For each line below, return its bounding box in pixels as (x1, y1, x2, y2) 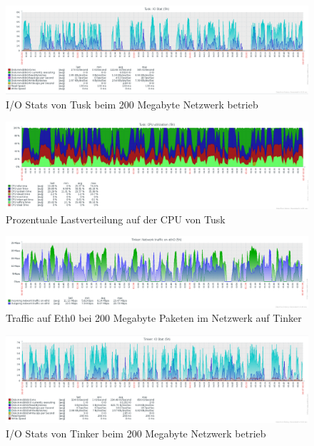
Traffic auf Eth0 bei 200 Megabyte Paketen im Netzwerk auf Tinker (6, 310, 302, 325)
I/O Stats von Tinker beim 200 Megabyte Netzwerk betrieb (6, 425, 266, 440)
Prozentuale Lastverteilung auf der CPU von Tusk (6, 211, 226, 226)
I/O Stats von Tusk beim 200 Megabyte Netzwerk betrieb (6, 96, 258, 111)
